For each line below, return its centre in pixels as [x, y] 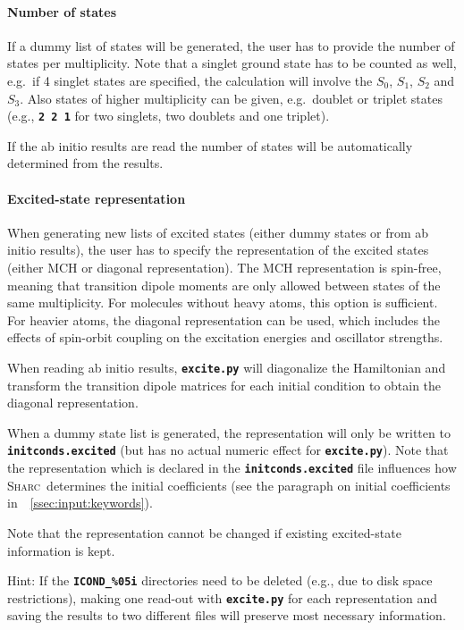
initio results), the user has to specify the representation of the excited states [218, 250]
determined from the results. [85, 163]
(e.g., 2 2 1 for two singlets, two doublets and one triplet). [169, 116]
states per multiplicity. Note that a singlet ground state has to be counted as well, [232, 63]
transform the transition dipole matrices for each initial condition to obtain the [224, 385]
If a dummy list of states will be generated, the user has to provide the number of [231, 45]
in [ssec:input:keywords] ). [80, 503]
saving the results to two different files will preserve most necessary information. [227, 615]
